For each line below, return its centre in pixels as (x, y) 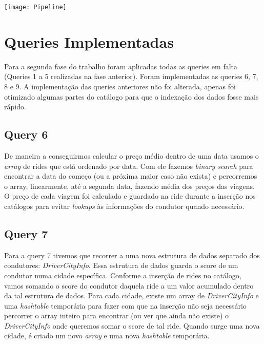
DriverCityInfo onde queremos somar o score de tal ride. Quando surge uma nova (132, 325)
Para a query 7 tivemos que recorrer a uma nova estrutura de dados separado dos (132, 255)
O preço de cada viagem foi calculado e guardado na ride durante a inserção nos (130, 196)
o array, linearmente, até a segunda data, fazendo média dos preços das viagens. (129, 186)
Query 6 (26, 134)
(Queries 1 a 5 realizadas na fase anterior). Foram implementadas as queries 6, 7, (131, 76)
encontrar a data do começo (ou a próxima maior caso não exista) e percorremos (131, 176)
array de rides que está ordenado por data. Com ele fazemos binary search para (129, 166)
